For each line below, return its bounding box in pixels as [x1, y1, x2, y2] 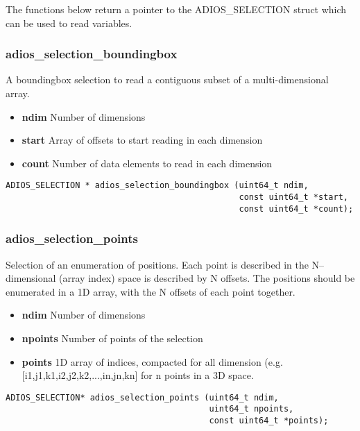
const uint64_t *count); [239, 203, 354, 214]
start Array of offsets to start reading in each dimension [22, 133, 263, 147]
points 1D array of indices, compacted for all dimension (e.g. [22, 354, 283, 369]
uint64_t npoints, [209, 404, 294, 414]
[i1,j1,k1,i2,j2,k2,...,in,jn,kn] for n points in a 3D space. [22, 368, 254, 382]
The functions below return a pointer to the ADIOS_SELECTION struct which [6, 2, 347, 16]
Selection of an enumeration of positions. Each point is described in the [6, 257, 309, 271]
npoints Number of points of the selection [22, 330, 203, 345]
